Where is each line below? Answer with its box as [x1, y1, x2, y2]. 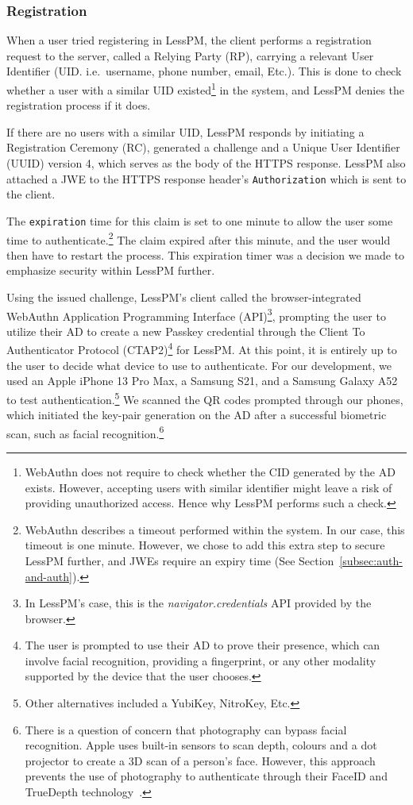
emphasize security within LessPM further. [6, 262, 215, 279]
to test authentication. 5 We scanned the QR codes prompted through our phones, [6, 388, 403, 407]
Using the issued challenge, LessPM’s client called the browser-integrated [6, 288, 361, 305]
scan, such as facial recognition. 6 [6, 422, 164, 441]
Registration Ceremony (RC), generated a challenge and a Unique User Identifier [6, 139, 400, 156]
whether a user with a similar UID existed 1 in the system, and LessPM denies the [6, 79, 404, 98]
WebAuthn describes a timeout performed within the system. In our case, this [25, 521, 405, 537]
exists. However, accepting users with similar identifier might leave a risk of [25, 479, 392, 495]
